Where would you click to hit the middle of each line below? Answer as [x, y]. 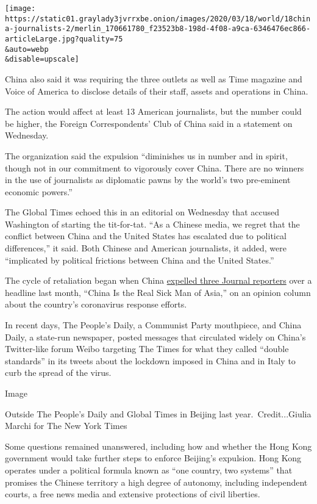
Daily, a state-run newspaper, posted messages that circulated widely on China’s [155, 337]
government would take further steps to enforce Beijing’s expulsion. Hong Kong [153, 458]
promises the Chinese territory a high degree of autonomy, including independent [156, 482]
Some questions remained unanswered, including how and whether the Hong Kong [158, 446]
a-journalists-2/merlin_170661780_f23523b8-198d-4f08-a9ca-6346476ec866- [158, 29]
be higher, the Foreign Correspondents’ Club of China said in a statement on [149, 123]
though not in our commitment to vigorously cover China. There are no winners [155, 167]
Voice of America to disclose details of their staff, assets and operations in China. [157, 91]
